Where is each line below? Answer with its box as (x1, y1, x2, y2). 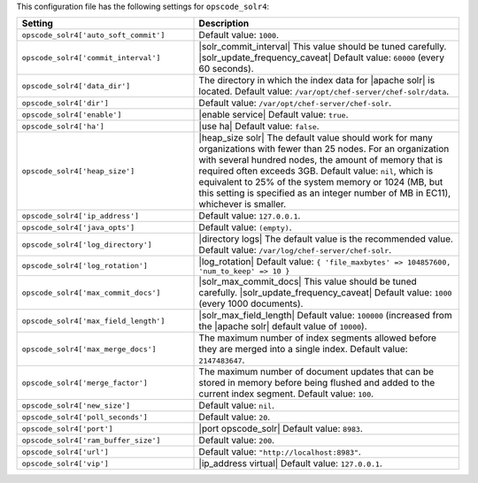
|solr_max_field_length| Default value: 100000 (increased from (198, 310, 452, 322)
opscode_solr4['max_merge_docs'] (21, 344, 157, 354)
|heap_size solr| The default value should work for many (198, 132, 434, 144)
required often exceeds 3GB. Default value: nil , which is (198, 165, 434, 177)
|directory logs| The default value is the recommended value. (198, 233, 453, 245)
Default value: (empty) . (198, 221, 292, 234)
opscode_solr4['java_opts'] (21, 222, 135, 232)
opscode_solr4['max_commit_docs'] (21, 287, 161, 297)
